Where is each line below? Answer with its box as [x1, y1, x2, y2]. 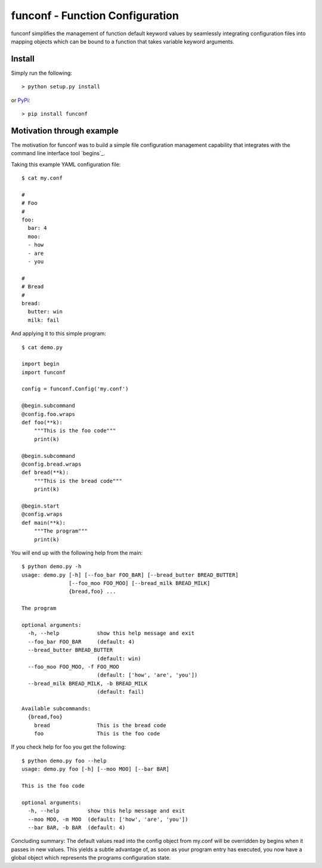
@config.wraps [21, 511, 63, 518]
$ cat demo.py [21, 344, 63, 350]
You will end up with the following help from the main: [11, 549, 143, 556]
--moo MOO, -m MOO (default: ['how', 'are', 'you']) [27, 815, 188, 823]
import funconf [21, 369, 66, 375]
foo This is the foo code [33, 730, 160, 737]
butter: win [27, 308, 63, 315]
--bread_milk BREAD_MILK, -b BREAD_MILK [27, 680, 148, 687]
